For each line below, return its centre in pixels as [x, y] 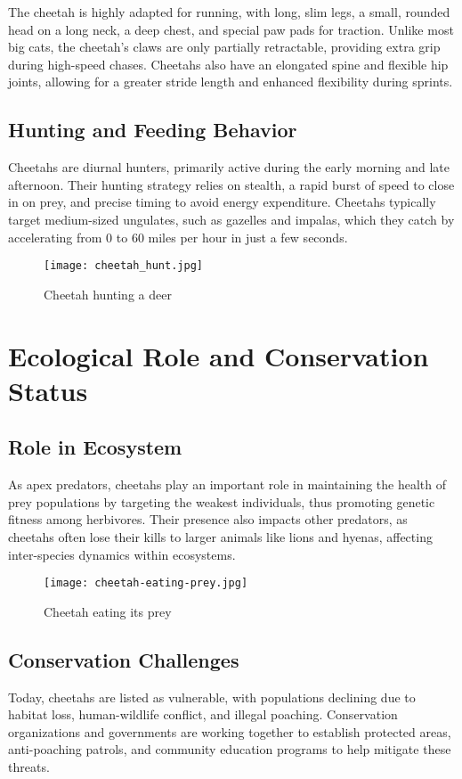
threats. [29, 766]
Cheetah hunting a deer [108, 294]
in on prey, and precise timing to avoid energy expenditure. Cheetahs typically [222, 202]
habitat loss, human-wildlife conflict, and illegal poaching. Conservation [203, 714]
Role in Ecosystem [95, 447]
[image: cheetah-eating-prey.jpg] [146, 583]
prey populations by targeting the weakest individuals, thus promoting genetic [222, 501]
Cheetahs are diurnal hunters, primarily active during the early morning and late [229, 167]
